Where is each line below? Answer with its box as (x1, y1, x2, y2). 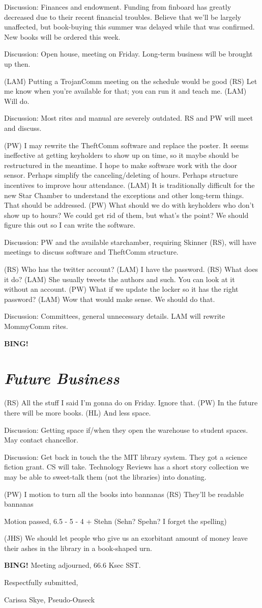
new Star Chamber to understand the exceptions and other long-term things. (4, 189, 244, 200)
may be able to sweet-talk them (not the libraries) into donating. (4, 471, 207, 482)
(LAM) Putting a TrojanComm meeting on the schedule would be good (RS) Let (4, 75, 257, 86)
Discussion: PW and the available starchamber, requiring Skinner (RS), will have (4, 236, 256, 247)
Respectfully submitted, (4, 577, 78, 588)
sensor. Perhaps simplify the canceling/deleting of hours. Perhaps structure (4, 170, 238, 180)
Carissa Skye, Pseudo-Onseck (4, 594, 95, 604)
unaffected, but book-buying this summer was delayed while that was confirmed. (4, 21, 255, 32)
